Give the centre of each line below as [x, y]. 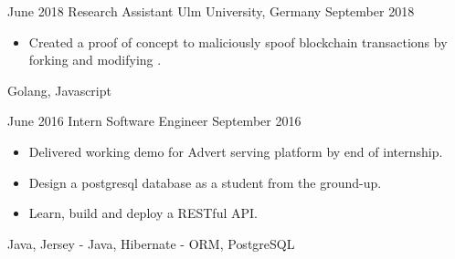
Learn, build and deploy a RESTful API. [143, 213]
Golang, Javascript [59, 90]
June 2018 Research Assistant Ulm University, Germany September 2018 [211, 11]
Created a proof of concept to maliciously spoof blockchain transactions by [238, 41]
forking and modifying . [95, 60]
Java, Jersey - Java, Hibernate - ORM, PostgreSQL [151, 243]
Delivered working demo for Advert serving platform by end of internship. [236, 151]
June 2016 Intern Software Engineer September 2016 [154, 121]
